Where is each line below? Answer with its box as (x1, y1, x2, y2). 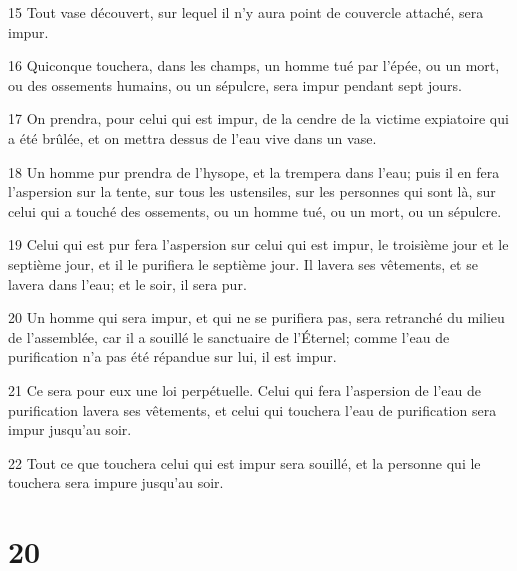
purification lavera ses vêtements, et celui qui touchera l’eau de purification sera (8, 399, 497, 420)
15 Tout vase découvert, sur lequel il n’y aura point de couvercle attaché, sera (8, 2, 484, 22)
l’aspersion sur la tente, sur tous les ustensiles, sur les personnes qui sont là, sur (8, 181, 496, 202)
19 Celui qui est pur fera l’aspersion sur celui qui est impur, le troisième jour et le (8, 234, 509, 255)
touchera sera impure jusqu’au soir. (8, 472, 224, 493)
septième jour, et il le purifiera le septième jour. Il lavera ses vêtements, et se (8, 253, 478, 274)
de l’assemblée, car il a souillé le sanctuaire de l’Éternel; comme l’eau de (8, 326, 450, 347)
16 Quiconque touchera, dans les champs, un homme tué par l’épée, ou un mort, (8, 55, 500, 76)
